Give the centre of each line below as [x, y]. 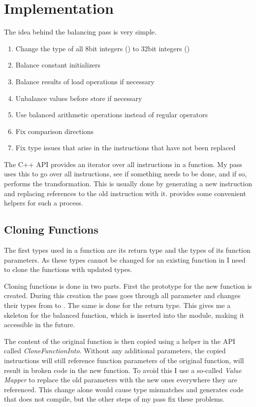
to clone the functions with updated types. [68, 269]
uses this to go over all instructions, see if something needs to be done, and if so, [126, 174]
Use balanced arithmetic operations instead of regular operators [112, 115]
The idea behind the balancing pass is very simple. [80, 32]
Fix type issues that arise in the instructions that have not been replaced [126, 148]
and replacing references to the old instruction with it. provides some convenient [125, 193]
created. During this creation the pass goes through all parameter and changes [122, 295]
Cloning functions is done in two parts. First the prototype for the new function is [128, 286]
